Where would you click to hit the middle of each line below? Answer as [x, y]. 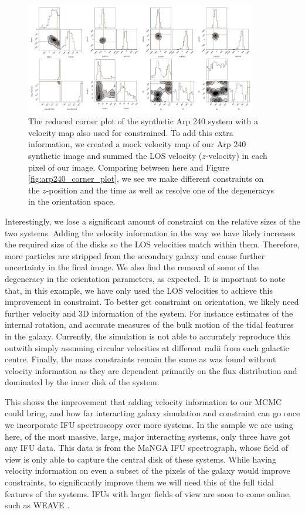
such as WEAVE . [37, 505]
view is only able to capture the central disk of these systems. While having [140, 459]
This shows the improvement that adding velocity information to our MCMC [143, 401]
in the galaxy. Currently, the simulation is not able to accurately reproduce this [148, 336]
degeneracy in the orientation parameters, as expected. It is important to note [145, 278]
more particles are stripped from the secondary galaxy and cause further [135, 255]
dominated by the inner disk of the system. [82, 382]
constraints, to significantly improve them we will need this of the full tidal [139, 482]
